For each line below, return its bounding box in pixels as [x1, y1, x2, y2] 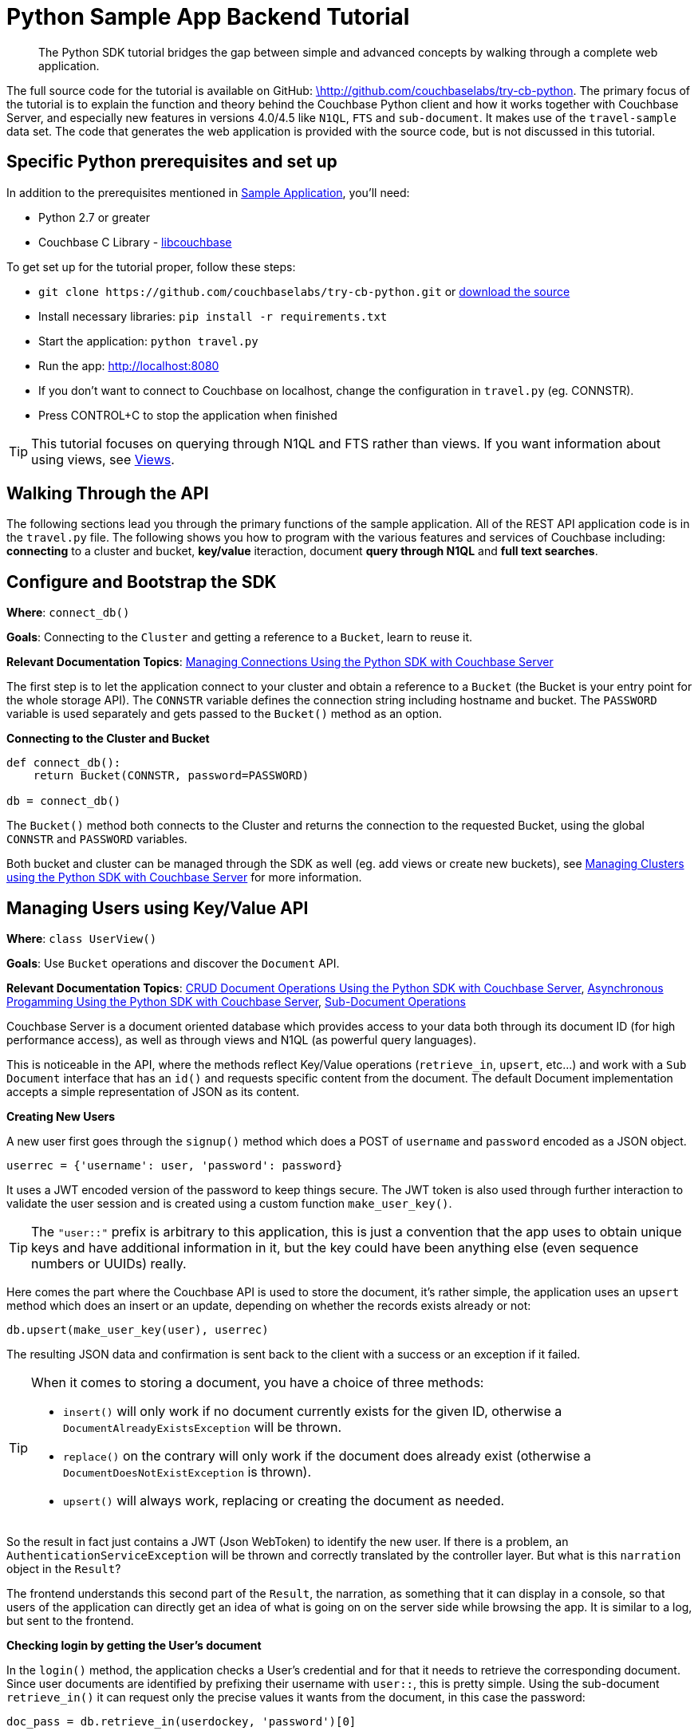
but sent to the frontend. [6, 1614, 134, 1628]
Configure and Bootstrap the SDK [6, 571, 277, 592]
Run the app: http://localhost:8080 [38, 358, 219, 373]
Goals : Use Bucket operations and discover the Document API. [6, 956, 340, 971]
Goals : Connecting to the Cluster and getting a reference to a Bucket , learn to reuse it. [6, 630, 473, 645]
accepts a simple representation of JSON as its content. [6, 1085, 300, 1099]
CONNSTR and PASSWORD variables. [6, 832, 187, 846]
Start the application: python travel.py [38, 333, 258, 348]
